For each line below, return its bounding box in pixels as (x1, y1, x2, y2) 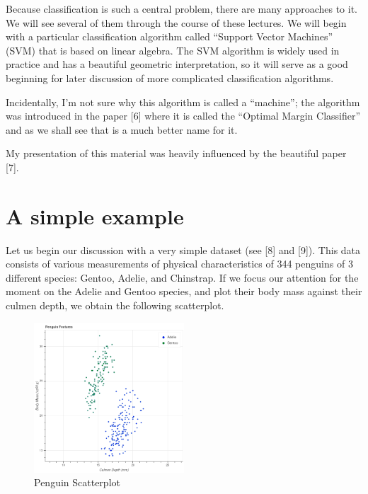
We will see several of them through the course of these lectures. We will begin (6, 15, 347, 30)
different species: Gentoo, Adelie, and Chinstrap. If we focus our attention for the (6, 270, 359, 285)
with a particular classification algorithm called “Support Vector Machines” (6, 29, 333, 44)
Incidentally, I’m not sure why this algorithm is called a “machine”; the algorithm (6, 94, 360, 109)
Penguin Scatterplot (34, 475, 120, 490)
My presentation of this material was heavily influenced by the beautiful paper (6, 146, 347, 161)
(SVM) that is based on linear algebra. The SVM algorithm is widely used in (6, 42, 340, 57)
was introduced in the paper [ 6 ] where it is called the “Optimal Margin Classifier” (6, 108, 361, 123)
